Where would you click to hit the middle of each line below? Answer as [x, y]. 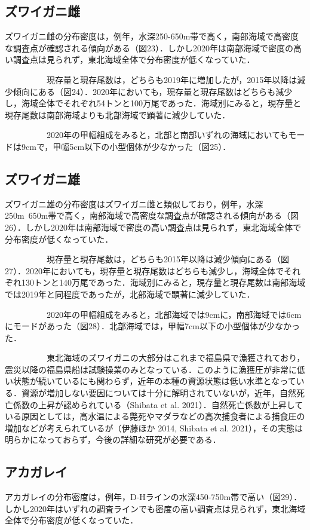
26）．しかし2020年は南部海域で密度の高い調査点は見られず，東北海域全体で [153, 227]
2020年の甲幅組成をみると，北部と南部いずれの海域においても [167, 135]
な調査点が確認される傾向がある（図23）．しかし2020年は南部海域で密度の [149, 48]
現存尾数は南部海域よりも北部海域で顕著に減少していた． [118, 114]
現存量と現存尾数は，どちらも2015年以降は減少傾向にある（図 [168, 259]
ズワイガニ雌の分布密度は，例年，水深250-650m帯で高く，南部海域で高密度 [152, 36]
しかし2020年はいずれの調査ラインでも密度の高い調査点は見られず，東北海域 [155, 508]
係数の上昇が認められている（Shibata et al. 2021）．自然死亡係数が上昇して [158, 404]
